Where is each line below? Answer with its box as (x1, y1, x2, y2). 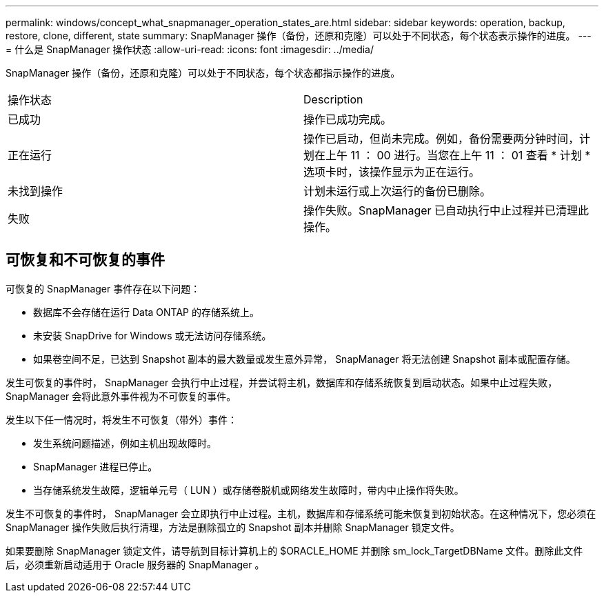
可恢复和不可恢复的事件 (6, 251, 165, 269)
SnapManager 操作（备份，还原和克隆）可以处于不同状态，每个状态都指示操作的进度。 (6, 67, 401, 79)
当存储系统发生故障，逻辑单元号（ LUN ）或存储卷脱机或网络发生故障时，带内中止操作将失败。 (33, 484, 464, 496)
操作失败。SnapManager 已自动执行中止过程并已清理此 (303, 203, 590, 217)
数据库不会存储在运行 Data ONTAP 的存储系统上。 (33, 306, 259, 318)
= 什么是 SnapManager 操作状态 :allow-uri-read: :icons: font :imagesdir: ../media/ (6, 43, 374, 55)
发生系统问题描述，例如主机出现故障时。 (33, 437, 217, 449)
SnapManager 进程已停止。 (33, 460, 158, 472)
